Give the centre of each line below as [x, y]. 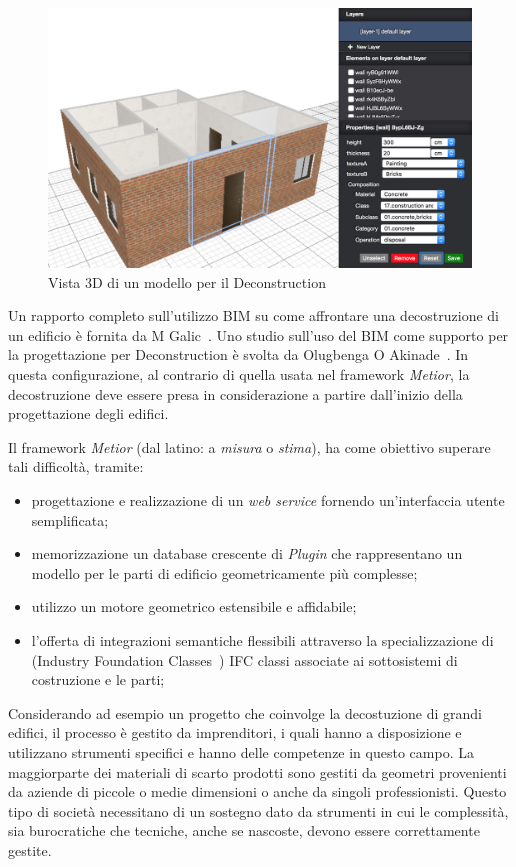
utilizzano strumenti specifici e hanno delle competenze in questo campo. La [241, 751]
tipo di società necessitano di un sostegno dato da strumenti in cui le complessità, [258, 810]
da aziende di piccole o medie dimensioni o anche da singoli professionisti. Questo [257, 791]
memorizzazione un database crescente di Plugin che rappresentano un [247, 553]
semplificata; [70, 519]
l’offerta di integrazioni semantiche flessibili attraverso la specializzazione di [262, 639]
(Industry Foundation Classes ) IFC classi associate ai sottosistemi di [244, 659]
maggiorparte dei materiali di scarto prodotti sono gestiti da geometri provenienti [257, 771]
